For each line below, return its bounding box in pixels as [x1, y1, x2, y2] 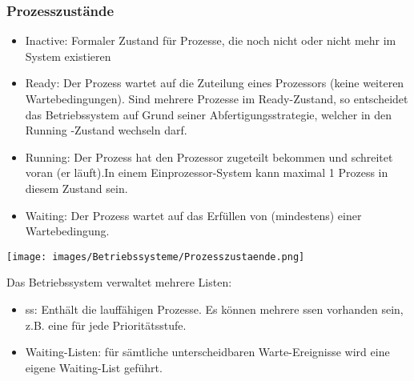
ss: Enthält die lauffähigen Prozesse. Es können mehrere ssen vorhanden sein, [25, 301, 404, 317]
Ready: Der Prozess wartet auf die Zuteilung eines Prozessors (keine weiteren [25, 74, 404, 91]
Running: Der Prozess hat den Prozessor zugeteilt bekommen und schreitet [25, 148, 393, 165]
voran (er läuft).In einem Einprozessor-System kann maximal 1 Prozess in [25, 164, 388, 181]
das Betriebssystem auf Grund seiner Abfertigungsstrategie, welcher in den [25, 106, 392, 122]
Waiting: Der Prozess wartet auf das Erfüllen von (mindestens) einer [25, 207, 362, 223]
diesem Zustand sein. [25, 179, 128, 196]
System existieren [25, 47, 111, 64]
